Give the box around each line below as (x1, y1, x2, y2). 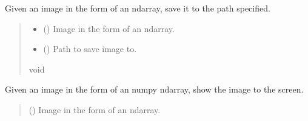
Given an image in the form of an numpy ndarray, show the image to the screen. (5, 83, 304, 96)
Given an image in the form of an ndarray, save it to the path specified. (5, 2, 270, 14)
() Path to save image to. (43, 42, 137, 55)
